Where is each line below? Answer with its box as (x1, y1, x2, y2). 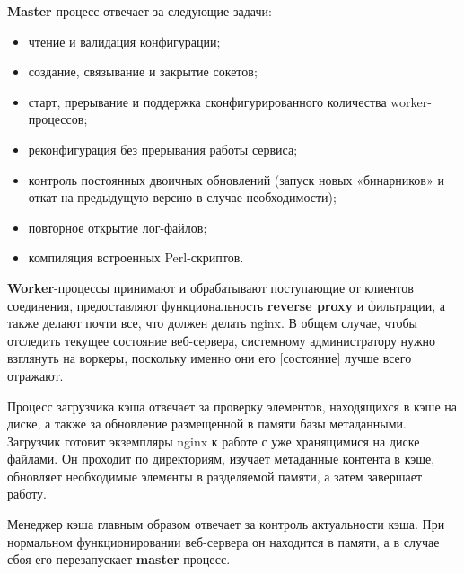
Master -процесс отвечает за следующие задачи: (7, 2, 272, 20)
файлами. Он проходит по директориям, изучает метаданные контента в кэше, (7, 449, 435, 468)
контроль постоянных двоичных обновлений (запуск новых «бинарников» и (28, 170, 444, 189)
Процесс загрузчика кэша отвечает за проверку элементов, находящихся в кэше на (7, 396, 457, 415)
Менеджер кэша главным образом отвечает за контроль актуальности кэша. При (7, 515, 445, 534)
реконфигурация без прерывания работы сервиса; (28, 139, 298, 158)
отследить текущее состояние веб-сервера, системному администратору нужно (7, 331, 436, 349)
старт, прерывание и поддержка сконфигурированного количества (28, 92, 387, 110)
